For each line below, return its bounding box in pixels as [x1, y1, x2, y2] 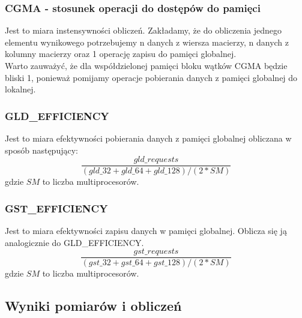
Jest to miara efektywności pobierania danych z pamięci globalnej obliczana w [5, 132, 292, 144]
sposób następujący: [5, 143, 78, 156]
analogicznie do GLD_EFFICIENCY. [5, 236, 144, 248]
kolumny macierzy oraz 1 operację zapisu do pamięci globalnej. [5, 47, 237, 60]
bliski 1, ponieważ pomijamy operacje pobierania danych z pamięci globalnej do [5, 71, 298, 83]
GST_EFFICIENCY [5, 200, 108, 215]
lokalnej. [5, 83, 36, 95]
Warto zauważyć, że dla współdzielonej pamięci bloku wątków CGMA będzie [5, 59, 288, 71]
